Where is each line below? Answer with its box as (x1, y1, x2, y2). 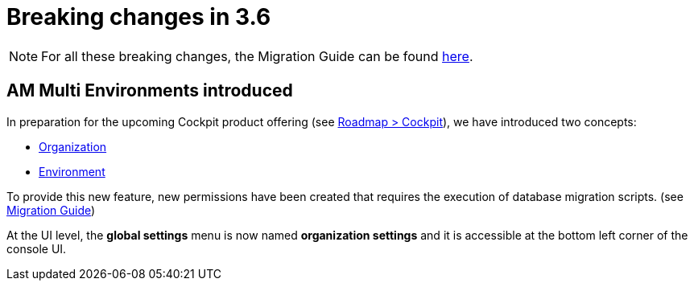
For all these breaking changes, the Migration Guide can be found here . (41, 47, 473, 64)
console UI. (6, 241, 67, 256)
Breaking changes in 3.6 (6, 3, 271, 31)
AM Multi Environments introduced (6, 80, 293, 101)
